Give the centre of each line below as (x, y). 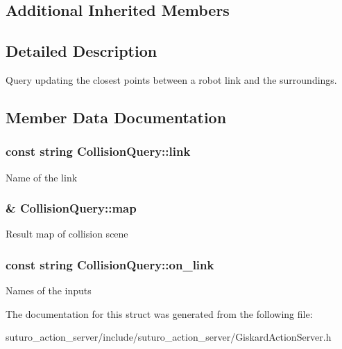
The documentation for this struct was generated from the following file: (159, 313)
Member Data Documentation (116, 117)
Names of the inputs (49, 290)
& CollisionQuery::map (71, 208)
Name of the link (42, 177)
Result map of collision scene (67, 234)
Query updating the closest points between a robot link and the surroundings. (171, 79)
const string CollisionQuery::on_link (110, 264)
